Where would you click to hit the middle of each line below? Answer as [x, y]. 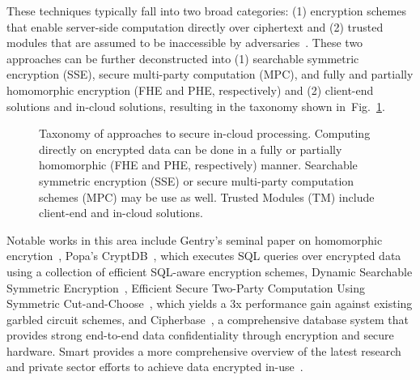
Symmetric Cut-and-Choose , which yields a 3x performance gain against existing [210, 303]
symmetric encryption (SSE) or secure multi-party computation [197, 180]
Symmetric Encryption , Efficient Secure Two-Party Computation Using [186, 287]
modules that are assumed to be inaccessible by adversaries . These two [185, 43]
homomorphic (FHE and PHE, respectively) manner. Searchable [198, 165]
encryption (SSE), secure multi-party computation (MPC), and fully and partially [210, 74]
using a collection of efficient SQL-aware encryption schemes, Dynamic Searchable [210, 271]
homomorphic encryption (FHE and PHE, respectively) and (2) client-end [190, 90]
